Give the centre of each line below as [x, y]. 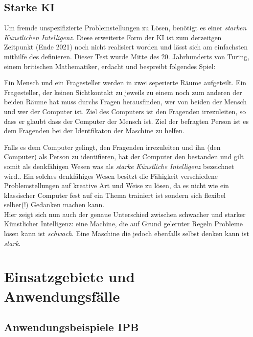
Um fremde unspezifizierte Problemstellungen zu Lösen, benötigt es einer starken [125, 28]
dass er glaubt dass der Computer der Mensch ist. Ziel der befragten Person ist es [126, 121]
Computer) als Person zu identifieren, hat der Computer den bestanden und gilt [124, 156]
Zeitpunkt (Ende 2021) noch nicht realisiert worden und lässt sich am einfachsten [126, 47]
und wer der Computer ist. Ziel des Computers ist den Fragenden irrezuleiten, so [125, 111]
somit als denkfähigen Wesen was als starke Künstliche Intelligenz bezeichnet [119, 166]
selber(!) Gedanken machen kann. [54, 205]
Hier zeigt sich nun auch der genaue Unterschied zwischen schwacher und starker [125, 214]
